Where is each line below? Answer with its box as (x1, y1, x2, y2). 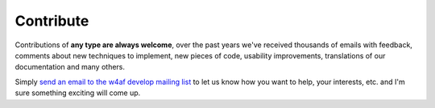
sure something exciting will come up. (14, 88, 141, 98)
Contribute (14, 12, 89, 30)
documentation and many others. (14, 62, 125, 72)
